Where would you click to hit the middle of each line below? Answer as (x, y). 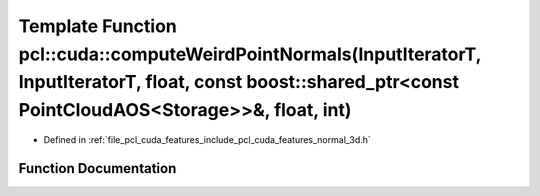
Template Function (97, 26)
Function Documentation (97, 168)
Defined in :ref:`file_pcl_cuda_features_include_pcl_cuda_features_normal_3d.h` (207, 139)
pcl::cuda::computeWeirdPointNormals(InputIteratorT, (250, 54)
